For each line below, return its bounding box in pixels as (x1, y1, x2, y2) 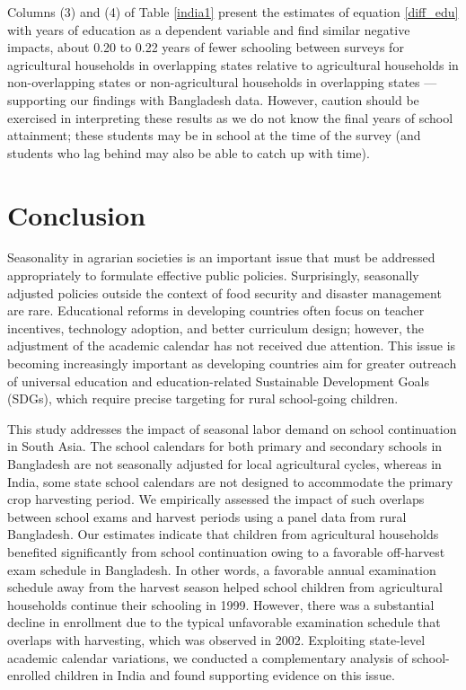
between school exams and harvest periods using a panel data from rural (7, 507, 407, 526)
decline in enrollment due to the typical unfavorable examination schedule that (7, 613, 441, 632)
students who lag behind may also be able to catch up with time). (7, 143, 370, 162)
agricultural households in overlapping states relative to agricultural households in (7, 55, 459, 74)
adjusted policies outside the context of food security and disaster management (7, 283, 442, 302)
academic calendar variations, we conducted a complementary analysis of (7, 648, 408, 667)
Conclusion (7, 196, 146, 233)
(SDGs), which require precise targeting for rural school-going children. (7, 389, 399, 408)
